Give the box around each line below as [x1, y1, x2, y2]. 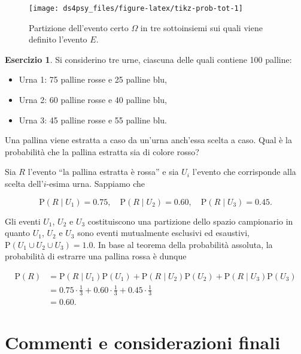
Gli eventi [5, 214, 41, 227]
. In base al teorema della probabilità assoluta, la [93, 238, 273, 250]
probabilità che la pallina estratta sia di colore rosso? [5, 145, 199, 158]
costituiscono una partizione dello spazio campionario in [87, 214, 293, 227]
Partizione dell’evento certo [29, 21, 129, 34]
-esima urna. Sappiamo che [46, 177, 145, 189]
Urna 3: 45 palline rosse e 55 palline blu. [19, 113, 167, 126]
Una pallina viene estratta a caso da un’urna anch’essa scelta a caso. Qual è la [5, 134, 293, 146]
